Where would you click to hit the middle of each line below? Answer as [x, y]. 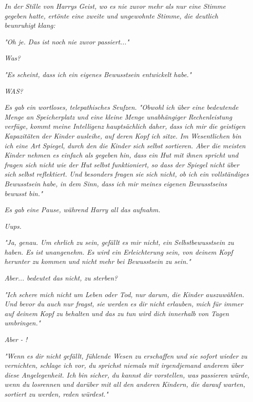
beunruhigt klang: [30, 25]
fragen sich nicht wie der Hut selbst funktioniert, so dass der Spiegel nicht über [122, 164]
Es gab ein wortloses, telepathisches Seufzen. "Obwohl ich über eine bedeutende [121, 107]
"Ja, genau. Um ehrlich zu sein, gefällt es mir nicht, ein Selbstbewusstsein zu [119, 242]
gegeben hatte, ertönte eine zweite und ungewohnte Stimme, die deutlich [111, 15]
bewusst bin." [24, 193]
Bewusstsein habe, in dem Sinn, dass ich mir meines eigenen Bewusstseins [116, 183]
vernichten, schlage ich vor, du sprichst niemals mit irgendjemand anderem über [124, 365]
